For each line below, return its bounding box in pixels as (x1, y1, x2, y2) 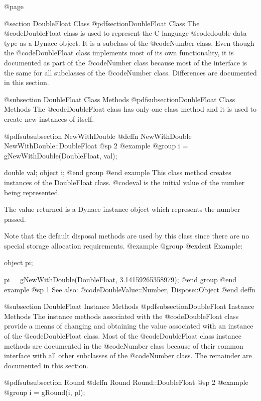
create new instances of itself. (4, 113, 94, 124)
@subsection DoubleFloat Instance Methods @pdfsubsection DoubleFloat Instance (4, 301, 254, 311)
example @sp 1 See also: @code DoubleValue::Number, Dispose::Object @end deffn (4, 284, 255, 294)
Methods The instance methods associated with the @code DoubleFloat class (4, 310, 239, 321)
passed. (4, 213, 26, 224)
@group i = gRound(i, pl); (4, 387, 85, 397)
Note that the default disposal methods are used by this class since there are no (4, 230, 249, 241)
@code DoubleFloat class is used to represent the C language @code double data (4, 28, 247, 38)
